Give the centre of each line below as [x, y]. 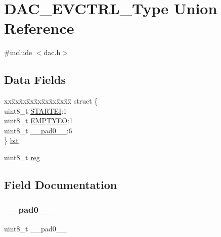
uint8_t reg [22, 157]
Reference [39, 28]
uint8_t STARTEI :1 [36, 110]
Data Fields [35, 80]
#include [18, 52]
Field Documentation [61, 185]
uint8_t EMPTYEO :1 [38, 121]
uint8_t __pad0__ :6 [38, 130]
